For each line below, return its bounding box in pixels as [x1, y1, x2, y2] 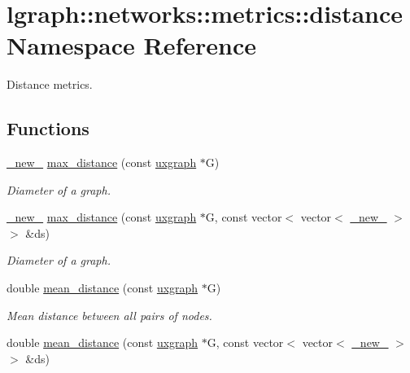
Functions [7, 116, 89, 141]
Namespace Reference [7, 29, 256, 62]
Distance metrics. [7, 76, 93, 93]
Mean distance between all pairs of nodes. [7, 306, 212, 323]
